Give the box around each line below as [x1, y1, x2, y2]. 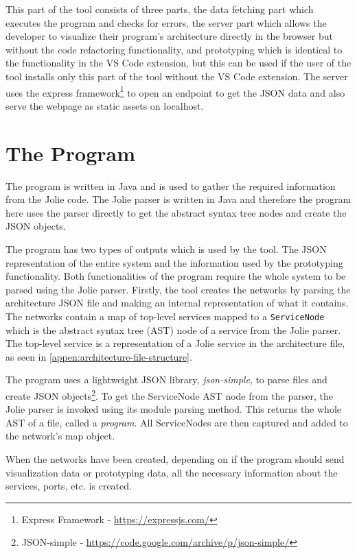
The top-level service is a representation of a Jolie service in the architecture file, [5, 336, 345, 350]
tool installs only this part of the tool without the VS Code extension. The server [5, 69, 348, 83]
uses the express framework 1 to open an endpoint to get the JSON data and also [5, 83, 345, 99]
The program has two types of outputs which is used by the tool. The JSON [5, 241, 327, 256]
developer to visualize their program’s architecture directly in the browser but [5, 29, 333, 43]
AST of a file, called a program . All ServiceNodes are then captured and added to [5, 415, 348, 429]
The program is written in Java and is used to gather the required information [5, 178, 336, 193]
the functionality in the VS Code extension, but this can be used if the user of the [5, 56, 352, 70]
